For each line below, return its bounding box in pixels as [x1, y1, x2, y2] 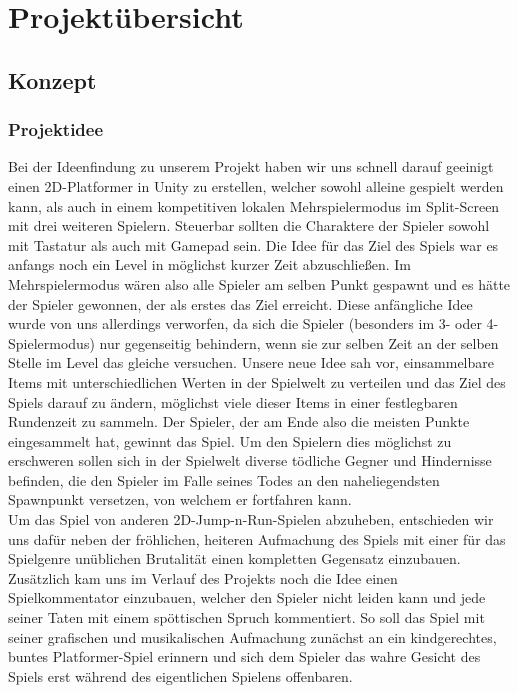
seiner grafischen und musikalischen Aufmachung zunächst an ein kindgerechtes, [8, 626, 497, 647]
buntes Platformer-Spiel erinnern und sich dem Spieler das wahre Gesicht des [8, 646, 481, 667]
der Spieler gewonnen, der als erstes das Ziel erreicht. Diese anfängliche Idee [8, 293, 473, 314]
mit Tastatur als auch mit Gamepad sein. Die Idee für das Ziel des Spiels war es [8, 234, 499, 255]
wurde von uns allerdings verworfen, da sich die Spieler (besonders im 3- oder [8, 313, 482, 334]
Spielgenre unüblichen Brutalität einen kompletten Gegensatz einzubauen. [8, 548, 461, 569]
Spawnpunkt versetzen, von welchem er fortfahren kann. [8, 489, 352, 510]
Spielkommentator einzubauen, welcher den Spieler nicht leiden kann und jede [8, 587, 486, 608]
